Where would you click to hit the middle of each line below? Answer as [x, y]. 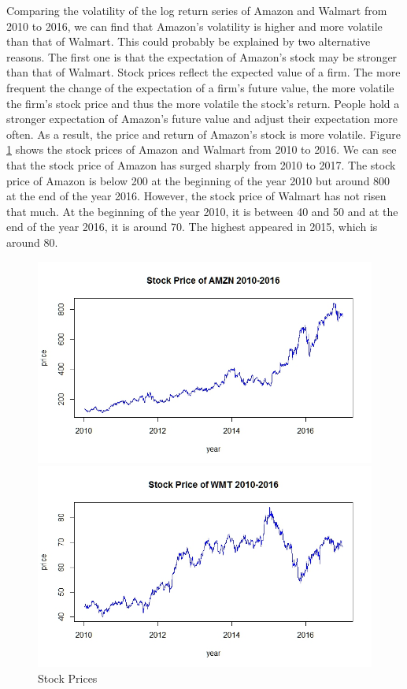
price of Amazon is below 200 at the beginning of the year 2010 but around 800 [198, 180]
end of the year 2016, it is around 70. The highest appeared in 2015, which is [192, 227]
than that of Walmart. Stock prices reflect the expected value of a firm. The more [203, 72]
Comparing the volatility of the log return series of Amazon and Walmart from [197, 10]
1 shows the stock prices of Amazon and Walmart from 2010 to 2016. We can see [202, 149]
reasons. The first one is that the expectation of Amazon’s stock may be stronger [202, 56]
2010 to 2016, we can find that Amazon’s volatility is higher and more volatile [194, 26]
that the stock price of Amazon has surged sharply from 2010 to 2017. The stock [201, 164]
